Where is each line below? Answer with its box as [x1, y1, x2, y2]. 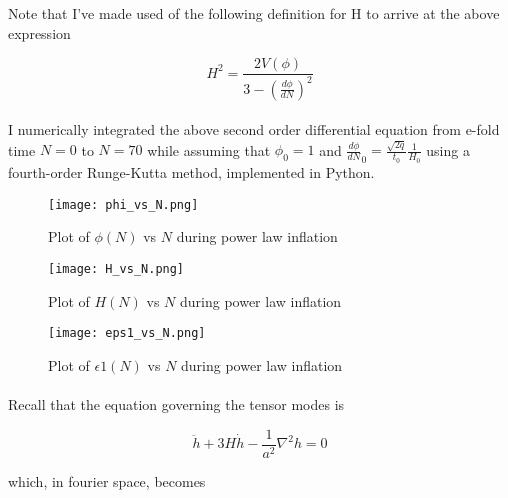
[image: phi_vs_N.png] [48, 197, 199, 212]
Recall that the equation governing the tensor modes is [8, 394, 345, 415]
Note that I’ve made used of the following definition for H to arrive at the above [8, 3, 500, 23]
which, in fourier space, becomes [8, 470, 206, 491]
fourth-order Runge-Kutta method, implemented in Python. [8, 162, 375, 183]
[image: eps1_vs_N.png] [48, 326, 206, 341]
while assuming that [147, 139, 271, 160]
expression [8, 22, 71, 43]
